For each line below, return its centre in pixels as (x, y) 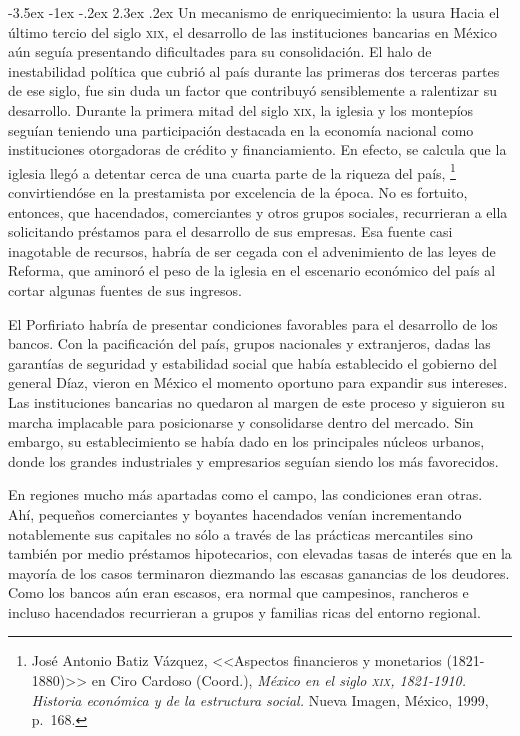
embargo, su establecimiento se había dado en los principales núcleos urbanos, (246, 441)
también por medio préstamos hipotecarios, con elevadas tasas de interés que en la (260, 553)
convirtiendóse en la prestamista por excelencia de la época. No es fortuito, (238, 192)
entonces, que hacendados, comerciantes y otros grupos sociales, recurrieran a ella (258, 211)
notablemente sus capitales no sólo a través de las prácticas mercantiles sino (240, 533)
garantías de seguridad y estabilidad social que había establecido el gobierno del (252, 362)
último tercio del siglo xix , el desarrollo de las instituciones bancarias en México (253, 31)
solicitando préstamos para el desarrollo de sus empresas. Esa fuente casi (230, 231)
